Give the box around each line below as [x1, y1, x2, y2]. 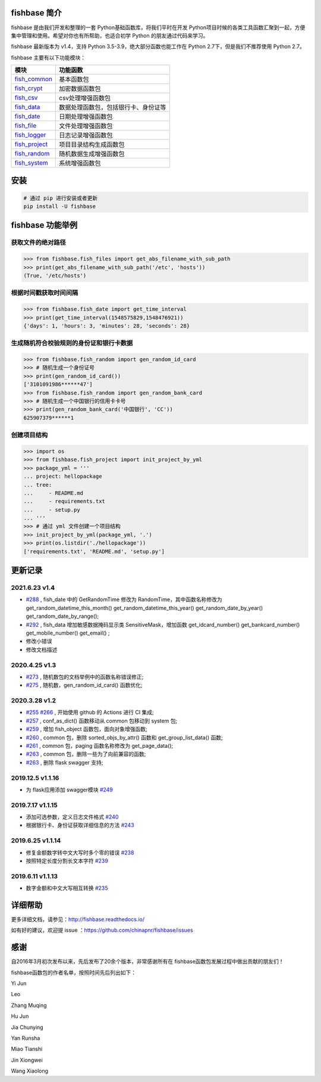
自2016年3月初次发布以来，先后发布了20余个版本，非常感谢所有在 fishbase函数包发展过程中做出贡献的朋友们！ [11, 958, 285, 965]
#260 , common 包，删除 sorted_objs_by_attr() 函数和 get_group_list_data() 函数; [26, 733, 223, 741]
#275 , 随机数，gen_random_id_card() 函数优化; [26, 682, 143, 689]
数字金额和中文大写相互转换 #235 [26, 885, 108, 892]
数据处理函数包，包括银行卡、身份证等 [59, 103, 166, 111]
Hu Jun [11, 1013, 29, 1020]
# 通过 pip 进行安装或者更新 [23, 194, 98, 201]
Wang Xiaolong [11, 1067, 49, 1075]
